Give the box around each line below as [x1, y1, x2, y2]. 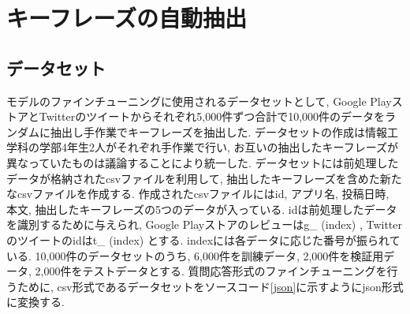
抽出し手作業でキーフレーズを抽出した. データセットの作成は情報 [50, 123, 388, 140]
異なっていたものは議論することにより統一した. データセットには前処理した [6, 154, 399, 170]
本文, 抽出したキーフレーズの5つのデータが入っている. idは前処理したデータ [6, 200, 397, 217]
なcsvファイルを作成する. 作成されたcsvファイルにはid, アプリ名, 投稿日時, [6, 185, 389, 202]
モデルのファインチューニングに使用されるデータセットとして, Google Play [6, 92, 392, 109]
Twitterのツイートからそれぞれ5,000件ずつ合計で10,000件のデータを [39, 108, 386, 125]
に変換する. [6, 293, 65, 310]
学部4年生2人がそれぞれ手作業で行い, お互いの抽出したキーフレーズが [39, 139, 399, 155]
